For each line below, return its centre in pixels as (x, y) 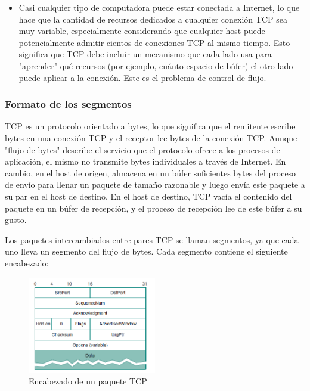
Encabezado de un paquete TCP (88, 381)
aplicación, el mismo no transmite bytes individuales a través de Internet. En (145, 161)
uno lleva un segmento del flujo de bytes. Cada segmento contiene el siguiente (146, 251)
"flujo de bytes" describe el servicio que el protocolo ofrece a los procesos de (142, 149)
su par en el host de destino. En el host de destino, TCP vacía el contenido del (148, 196)
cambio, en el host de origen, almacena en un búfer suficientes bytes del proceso (151, 173)
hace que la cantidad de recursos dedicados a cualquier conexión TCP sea (153, 19)
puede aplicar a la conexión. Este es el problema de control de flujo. (142, 77)
